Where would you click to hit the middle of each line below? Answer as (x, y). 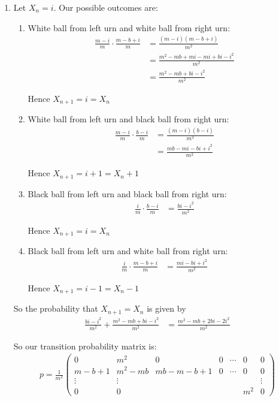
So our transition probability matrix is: (85, 346)
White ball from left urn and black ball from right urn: (128, 119)
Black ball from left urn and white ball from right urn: (128, 251)
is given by (166, 308)
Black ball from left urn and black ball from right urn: (127, 193)
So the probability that (56, 308)
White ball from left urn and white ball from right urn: (129, 27)
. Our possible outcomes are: (106, 7)
